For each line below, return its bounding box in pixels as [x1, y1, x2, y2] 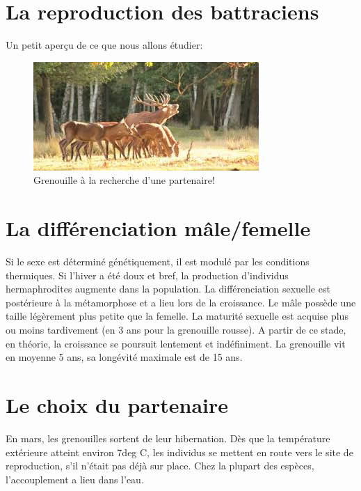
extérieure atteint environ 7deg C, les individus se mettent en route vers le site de [6, 444, 353, 459]
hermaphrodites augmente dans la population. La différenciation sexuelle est [6, 281, 330, 296]
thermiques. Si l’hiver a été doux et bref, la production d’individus [6, 267, 289, 282]
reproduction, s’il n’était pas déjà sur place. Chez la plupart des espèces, [6, 458, 314, 473]
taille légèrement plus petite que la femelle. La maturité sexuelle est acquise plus [6, 309, 348, 323]
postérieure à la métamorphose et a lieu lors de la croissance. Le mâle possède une [6, 295, 356, 309]
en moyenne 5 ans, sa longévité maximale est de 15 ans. [6, 350, 243, 364]
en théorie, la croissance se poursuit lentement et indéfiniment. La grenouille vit [6, 336, 346, 350]
